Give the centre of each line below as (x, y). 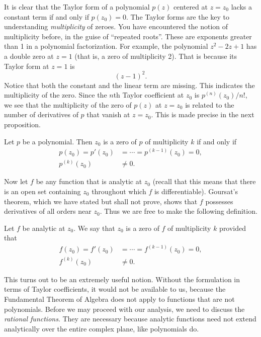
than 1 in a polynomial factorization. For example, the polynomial (106, 46)
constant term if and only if (47, 16)
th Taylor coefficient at (149, 95)
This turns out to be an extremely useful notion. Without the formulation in (122, 279)
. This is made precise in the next (203, 114)
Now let (16, 181)
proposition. (22, 124)
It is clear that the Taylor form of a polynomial (77, 7)
